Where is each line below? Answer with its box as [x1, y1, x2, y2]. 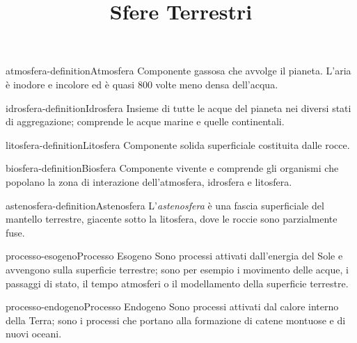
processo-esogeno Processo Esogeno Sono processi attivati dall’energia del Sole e [6, 248, 343, 263]
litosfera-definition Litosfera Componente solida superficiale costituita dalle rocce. [6, 137, 350, 152]
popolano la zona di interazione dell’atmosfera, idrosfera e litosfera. [6, 174, 292, 189]
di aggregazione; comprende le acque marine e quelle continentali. [6, 114, 285, 129]
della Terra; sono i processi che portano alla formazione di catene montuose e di [6, 312, 346, 327]
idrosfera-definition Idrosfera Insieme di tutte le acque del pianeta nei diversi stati [6, 100, 351, 115]
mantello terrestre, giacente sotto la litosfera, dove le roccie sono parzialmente [6, 212, 338, 226]
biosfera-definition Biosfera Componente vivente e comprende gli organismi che [6, 161, 339, 175]
